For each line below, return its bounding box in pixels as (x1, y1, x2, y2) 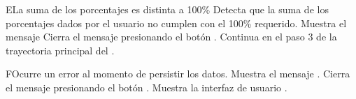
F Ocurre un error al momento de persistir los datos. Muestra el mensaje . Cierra (6, 66, 350, 81)
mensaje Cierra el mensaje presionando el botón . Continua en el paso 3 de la (6, 29, 337, 44)
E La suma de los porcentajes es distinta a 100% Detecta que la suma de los (6, 2, 329, 16)
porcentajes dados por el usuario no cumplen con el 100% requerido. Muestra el (6, 15, 347, 30)
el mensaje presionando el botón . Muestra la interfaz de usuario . (6, 79, 287, 94)
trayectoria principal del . (6, 43, 115, 57)
